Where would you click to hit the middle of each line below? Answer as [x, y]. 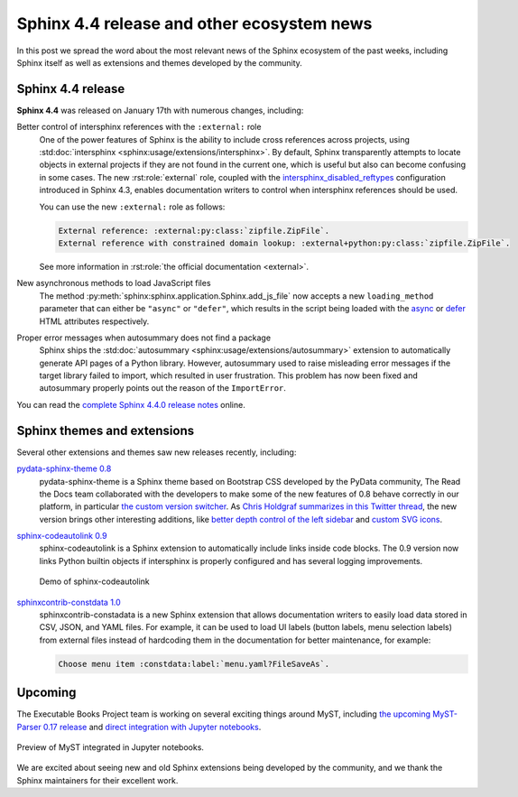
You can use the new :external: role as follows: [132, 207]
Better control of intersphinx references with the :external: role [139, 127]
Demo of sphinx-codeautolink [95, 581]
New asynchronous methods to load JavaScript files [114, 283]
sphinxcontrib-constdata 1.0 [69, 602]
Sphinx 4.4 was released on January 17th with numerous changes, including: [160, 110]
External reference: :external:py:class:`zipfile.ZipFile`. [194, 231]
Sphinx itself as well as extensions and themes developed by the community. [159, 62]
